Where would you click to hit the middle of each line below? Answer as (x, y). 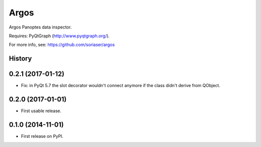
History (21, 59)
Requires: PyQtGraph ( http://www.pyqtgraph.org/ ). (59, 36)
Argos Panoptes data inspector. (40, 27)
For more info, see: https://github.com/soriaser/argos (62, 45)
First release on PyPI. (42, 136)
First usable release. (41, 111)
